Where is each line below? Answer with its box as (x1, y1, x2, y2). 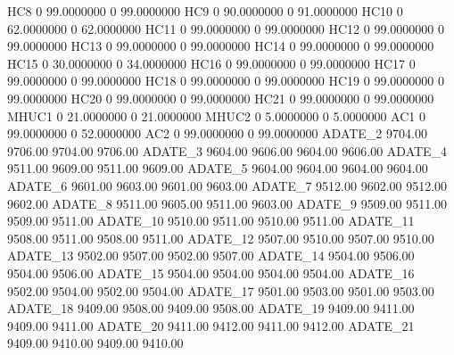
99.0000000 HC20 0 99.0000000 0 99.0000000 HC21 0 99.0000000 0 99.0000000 (7, 88, 434, 107)
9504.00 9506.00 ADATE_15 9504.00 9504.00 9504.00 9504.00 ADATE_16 (7, 263, 415, 282)
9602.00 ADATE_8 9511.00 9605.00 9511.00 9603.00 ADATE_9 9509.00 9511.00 (7, 194, 448, 212)
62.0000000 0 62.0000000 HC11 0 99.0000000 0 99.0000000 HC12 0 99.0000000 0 (7, 19, 444, 37)
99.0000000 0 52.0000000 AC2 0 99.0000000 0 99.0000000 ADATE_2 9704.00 (7, 124, 427, 143)
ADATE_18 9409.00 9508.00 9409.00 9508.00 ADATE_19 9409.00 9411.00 (7, 299, 415, 318)
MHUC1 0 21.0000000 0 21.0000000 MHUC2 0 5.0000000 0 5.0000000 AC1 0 (7, 106, 425, 125)
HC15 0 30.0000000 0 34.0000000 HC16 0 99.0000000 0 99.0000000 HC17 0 (7, 54, 416, 72)
